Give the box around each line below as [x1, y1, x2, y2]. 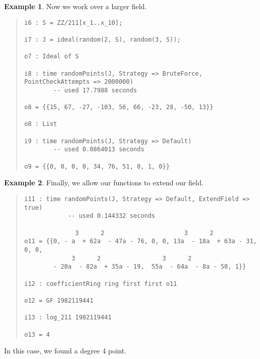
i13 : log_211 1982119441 [24, 314, 112, 321]
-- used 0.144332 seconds [68, 212, 155, 220]
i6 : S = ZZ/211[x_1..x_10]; [24, 19, 123, 26]
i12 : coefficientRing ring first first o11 [24, 280, 177, 287]
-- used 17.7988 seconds [53, 86, 137, 94]
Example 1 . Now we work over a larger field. [4, 1, 147, 11]
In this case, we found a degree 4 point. [4, 345, 126, 356]
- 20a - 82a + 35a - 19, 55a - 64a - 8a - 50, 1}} [53, 263, 246, 271]
